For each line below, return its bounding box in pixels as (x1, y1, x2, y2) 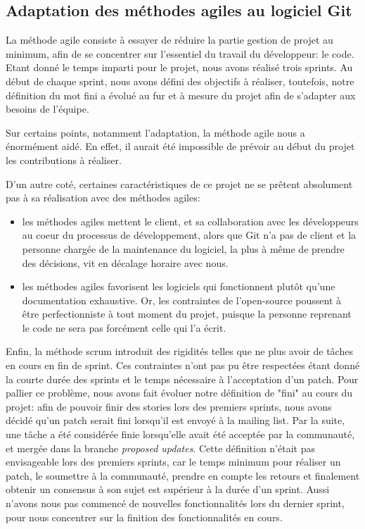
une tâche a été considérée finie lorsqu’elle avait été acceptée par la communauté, (6, 427, 355, 442)
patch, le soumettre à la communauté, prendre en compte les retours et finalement (6, 468, 360, 483)
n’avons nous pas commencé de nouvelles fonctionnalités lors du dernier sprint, (6, 496, 345, 511)
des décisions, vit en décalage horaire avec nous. (22, 255, 229, 270)
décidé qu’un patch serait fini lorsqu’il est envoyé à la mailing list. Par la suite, (6, 413, 345, 428)
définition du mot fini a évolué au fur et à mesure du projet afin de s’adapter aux (6, 87, 356, 102)
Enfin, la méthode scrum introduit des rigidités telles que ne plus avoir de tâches (6, 344, 353, 359)
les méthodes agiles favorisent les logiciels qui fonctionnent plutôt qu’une (22, 279, 335, 294)
